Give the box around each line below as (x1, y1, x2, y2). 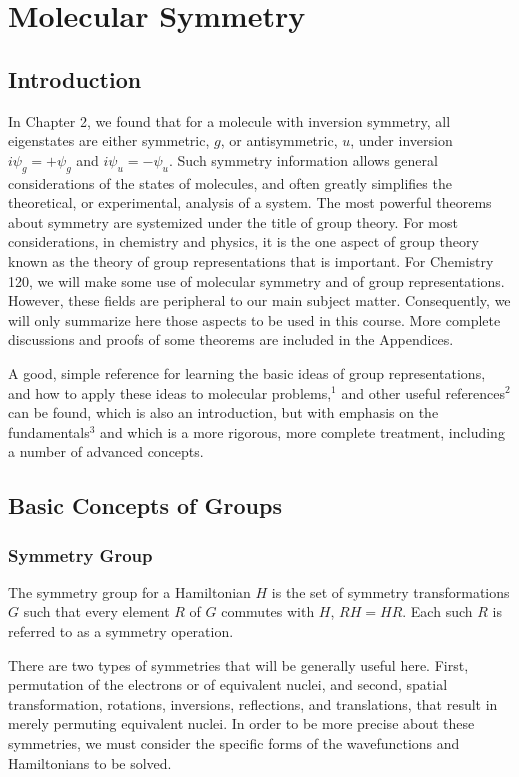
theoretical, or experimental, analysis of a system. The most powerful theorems (8, 192, 492, 213)
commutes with (221, 601, 315, 622)
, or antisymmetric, (220, 130, 338, 151)
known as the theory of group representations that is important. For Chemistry (8, 250, 494, 271)
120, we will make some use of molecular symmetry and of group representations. (8, 270, 505, 291)
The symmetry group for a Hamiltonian (8, 581, 251, 602)
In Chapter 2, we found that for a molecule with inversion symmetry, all (8, 110, 451, 131)
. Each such (402, 601, 473, 622)
